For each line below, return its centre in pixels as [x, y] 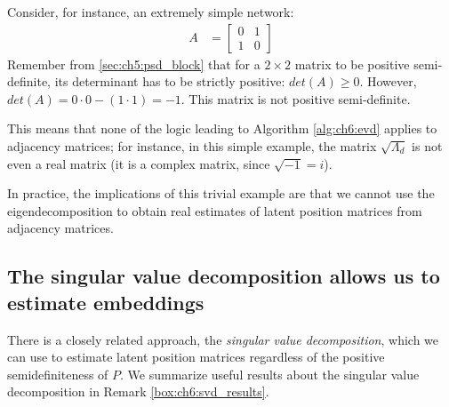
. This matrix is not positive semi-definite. [296, 98]
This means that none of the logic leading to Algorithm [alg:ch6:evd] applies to [222, 128]
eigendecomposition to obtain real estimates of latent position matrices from [215, 210]
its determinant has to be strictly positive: [170, 81]
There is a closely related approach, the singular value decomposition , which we [223, 339]
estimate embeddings [106, 302]
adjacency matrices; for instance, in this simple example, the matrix [192, 146]
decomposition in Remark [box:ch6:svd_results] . [138, 391]
